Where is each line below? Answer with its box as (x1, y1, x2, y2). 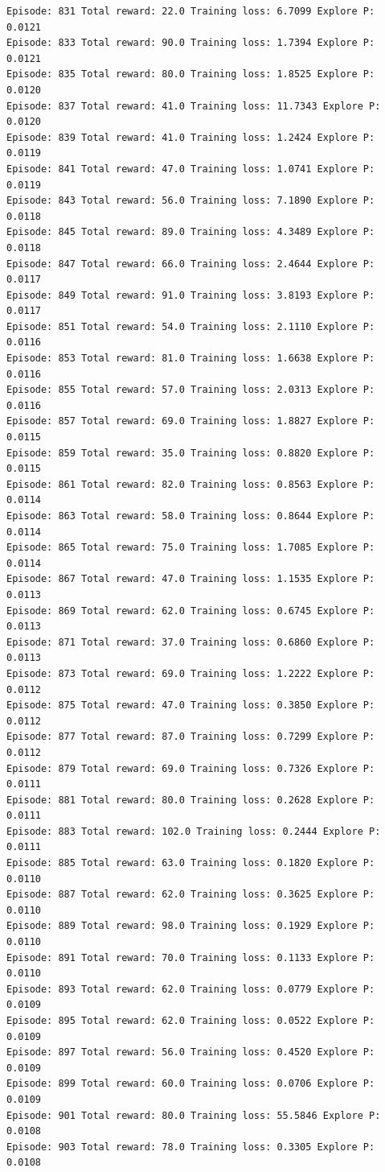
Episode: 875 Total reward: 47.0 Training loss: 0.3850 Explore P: (6, 699, 375, 712)
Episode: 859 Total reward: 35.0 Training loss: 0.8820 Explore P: (6, 447, 375, 459)
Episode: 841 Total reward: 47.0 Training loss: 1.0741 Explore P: (6, 163, 375, 175)
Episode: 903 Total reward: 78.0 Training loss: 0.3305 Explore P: (6, 1141, 375, 1153)
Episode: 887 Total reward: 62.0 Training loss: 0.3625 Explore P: (6, 889, 375, 901)
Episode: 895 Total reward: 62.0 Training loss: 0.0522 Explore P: (6, 1015, 375, 1026)
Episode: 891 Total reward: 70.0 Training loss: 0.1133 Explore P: (6, 951, 375, 964)
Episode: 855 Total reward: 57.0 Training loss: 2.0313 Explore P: (6, 384, 375, 396)
